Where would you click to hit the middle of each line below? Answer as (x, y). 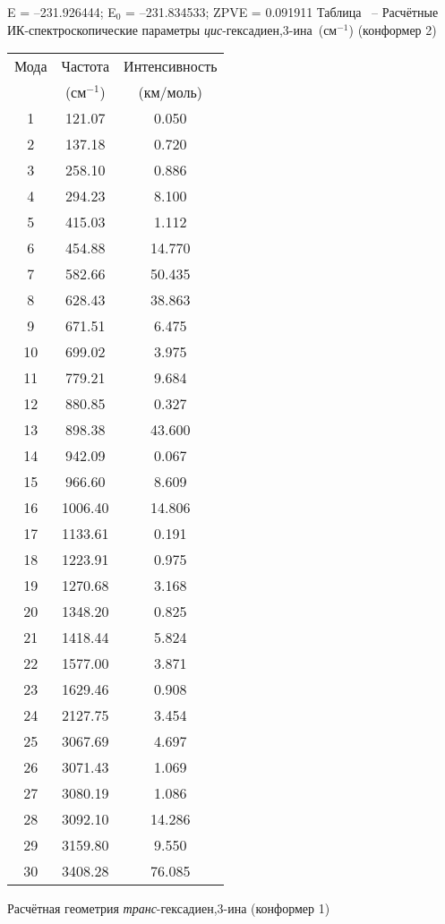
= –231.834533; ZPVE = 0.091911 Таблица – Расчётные (282, 12)
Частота (86, 66)
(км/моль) (171, 92)
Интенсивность (171, 66)
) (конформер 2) (393, 29)
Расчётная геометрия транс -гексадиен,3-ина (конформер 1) (169, 908)
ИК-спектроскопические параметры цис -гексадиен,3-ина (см (172, 29)
